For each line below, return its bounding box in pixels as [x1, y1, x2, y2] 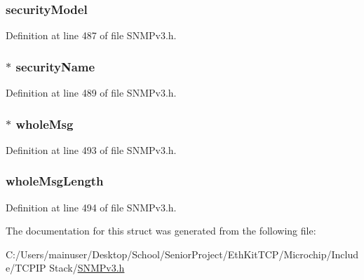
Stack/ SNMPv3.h [49, 260, 125, 275]
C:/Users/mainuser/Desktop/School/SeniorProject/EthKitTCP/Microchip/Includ [6, 246, 359, 261]
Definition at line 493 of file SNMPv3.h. [6, 142, 177, 157]
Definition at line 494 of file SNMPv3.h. [6, 199, 177, 214]
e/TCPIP [6, 260, 46, 275]
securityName [15, 57, 95, 75]
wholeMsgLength [6, 172, 104, 190]
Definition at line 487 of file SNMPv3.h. [6, 28, 177, 43]
